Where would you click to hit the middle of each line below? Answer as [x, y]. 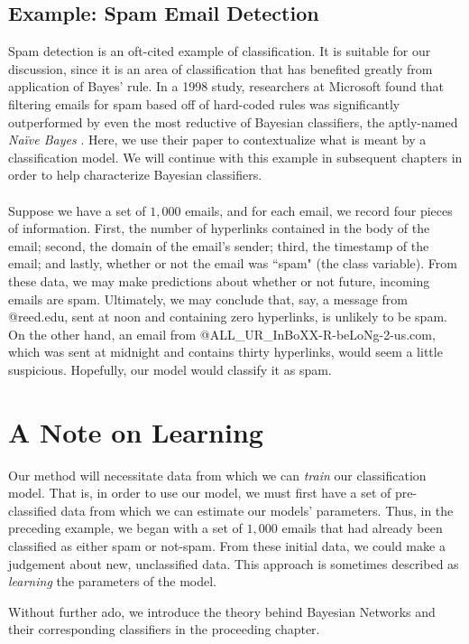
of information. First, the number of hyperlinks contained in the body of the [219, 228]
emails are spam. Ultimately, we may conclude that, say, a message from [208, 299]
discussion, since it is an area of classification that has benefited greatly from [221, 68]
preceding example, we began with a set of [125, 528]
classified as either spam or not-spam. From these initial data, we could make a [227, 545]
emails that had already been [362, 528]
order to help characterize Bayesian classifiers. [135, 175]
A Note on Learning [136, 431]
